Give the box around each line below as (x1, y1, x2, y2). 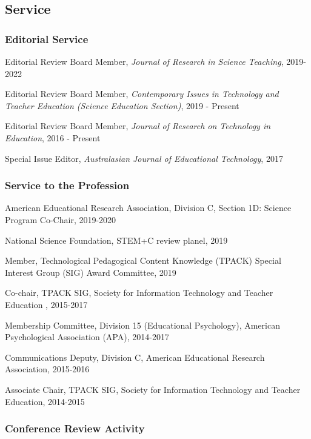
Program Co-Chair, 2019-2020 (5, 213, 116, 226)
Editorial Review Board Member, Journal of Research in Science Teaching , (5, 55, 284, 67)
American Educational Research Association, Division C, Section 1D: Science (5, 201, 292, 214)
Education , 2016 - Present (5, 131, 101, 144)
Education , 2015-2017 (5, 298, 88, 310)
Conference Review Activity (5, 421, 145, 436)
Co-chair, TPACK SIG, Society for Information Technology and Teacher (5, 286, 273, 299)
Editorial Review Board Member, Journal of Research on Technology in (5, 119, 271, 132)
